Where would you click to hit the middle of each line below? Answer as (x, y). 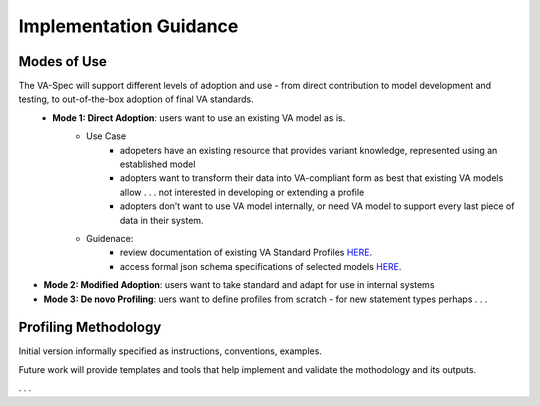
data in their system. (162, 220)
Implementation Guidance (128, 26)
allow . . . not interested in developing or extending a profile (242, 192)
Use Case (106, 136)
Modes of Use (62, 61)
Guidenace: (110, 238)
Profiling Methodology (90, 327)
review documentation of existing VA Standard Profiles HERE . (246, 252)
